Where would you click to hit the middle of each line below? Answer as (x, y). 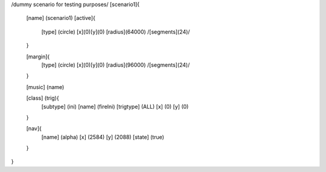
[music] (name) (45, 87)
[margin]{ (38, 57)
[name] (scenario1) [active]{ (61, 18)
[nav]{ (34, 129)
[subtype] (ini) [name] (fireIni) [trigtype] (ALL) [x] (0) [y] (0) (115, 106)
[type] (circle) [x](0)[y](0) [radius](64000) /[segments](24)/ (116, 32)
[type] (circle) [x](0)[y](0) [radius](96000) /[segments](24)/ (116, 65)
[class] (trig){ (43, 98)
